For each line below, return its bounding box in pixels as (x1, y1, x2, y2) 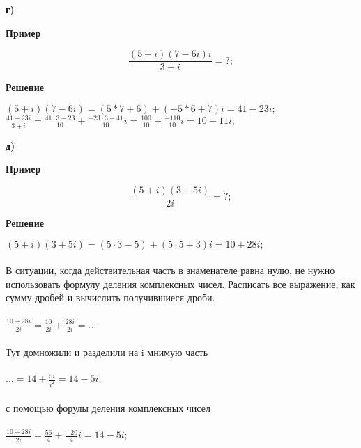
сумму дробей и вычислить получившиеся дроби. (6, 290, 215, 305)
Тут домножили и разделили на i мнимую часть (6, 344, 208, 359)
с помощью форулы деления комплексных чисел (6, 400, 210, 415)
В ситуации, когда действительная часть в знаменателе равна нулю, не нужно (6, 263, 335, 278)
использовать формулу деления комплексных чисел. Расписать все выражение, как (6, 276, 355, 291)
